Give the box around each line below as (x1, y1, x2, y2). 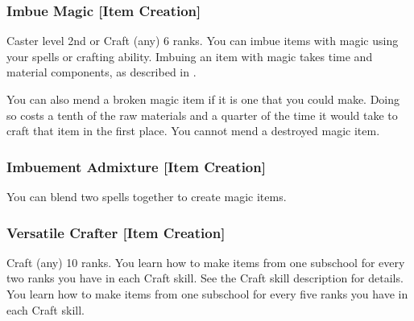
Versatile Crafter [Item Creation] (6, 222, 226, 242)
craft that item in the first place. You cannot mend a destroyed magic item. (6, 122, 380, 139)
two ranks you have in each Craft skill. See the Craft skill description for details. (6, 270, 404, 286)
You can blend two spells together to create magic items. (6, 188, 287, 204)
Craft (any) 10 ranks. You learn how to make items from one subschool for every (6, 253, 405, 270)
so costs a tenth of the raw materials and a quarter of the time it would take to (6, 106, 398, 123)
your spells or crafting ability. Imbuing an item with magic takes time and (6, 47, 373, 64)
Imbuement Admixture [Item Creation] (6, 156, 266, 176)
